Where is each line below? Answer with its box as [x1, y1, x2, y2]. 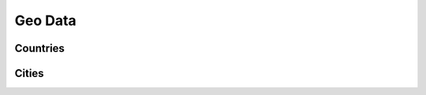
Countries [14, 42, 65, 55]
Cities [14, 67, 44, 80]
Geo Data [14, 12, 77, 29]
